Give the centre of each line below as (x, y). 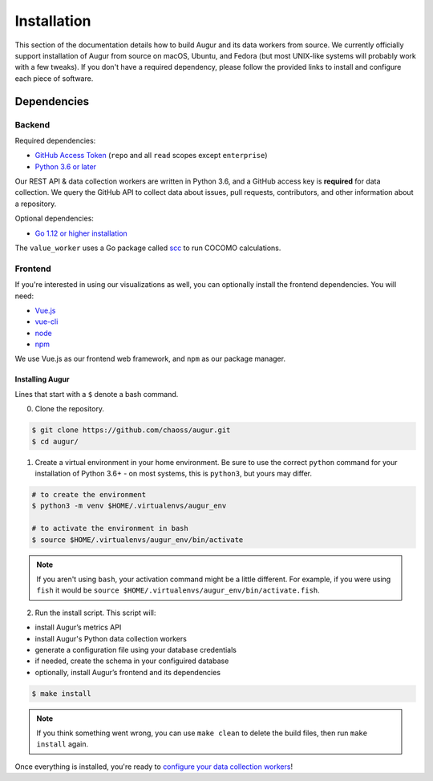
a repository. (36, 204)
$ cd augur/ (55, 441)
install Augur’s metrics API (78, 627)
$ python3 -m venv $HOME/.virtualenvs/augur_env (129, 506)
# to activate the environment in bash (110, 528)
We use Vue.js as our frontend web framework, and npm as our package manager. (150, 359)
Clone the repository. (69, 409)
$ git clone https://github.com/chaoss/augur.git (131, 430)
